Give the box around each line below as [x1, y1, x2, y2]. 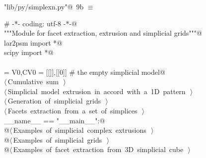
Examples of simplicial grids [13, 134, 102, 145]
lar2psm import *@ [4, 37, 63, 48]
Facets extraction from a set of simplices [7, 105, 137, 115]
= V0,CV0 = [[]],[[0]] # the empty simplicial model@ [4, 66, 165, 77]
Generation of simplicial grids [7, 96, 101, 106]
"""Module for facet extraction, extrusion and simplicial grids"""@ [4, 28, 202, 38]
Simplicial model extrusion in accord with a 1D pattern [7, 86, 186, 96]
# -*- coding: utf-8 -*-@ [4, 18, 77, 28]
